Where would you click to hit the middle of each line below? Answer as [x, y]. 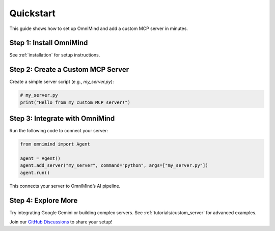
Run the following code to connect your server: [59, 131]
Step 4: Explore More [44, 200]
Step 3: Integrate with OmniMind [62, 119]
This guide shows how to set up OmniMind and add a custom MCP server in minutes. [99, 28]
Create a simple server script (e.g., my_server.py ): [62, 82]
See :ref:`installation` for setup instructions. [55, 55]
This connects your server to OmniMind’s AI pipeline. [65, 186]
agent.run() [35, 172]
